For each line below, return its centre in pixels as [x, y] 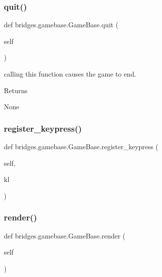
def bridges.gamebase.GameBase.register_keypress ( [81, 146]
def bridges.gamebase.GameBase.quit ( [61, 25]
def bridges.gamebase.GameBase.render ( [65, 235]
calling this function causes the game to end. [70, 74]
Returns [16, 90]
